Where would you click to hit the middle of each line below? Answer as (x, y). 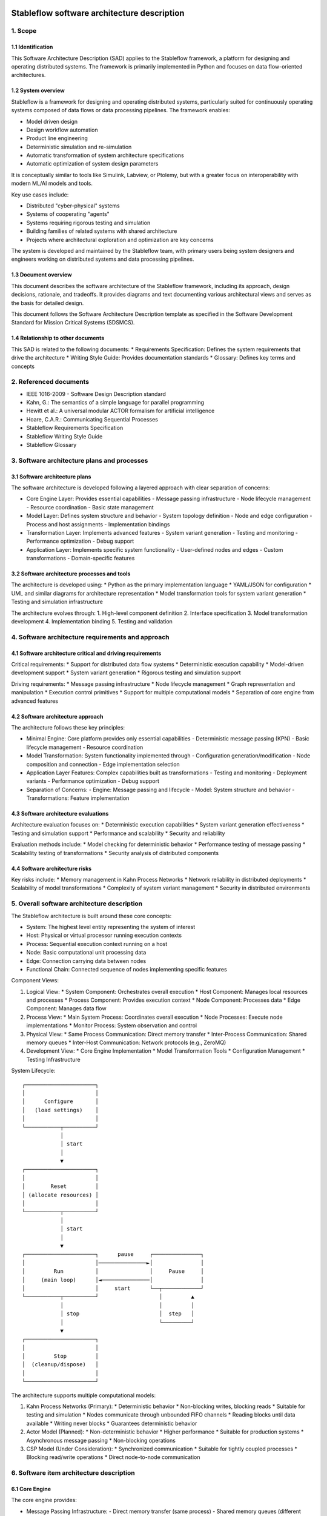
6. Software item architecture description (73, 1473)
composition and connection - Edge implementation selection (103, 764)
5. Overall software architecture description (77, 904)
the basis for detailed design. (48, 303)
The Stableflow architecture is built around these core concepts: (91, 916)
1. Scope (24, 31)
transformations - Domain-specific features (81, 558)
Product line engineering (57, 138)
